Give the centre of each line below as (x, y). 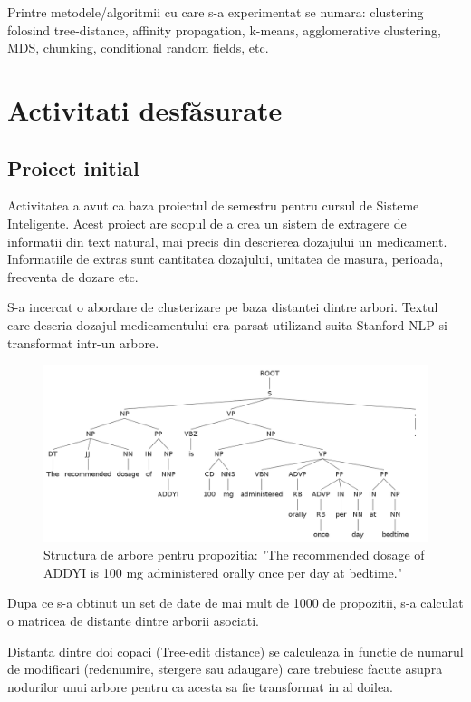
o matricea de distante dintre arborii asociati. (133, 620)
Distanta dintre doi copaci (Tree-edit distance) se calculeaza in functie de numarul (235, 651)
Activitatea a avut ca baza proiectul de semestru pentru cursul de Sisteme (213, 205)
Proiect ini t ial (73, 167)
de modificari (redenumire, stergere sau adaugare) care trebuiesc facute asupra (225, 669)
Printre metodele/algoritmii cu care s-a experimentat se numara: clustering (216, 12)
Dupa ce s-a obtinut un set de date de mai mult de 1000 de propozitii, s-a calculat (235, 603)
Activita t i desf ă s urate (145, 109)
